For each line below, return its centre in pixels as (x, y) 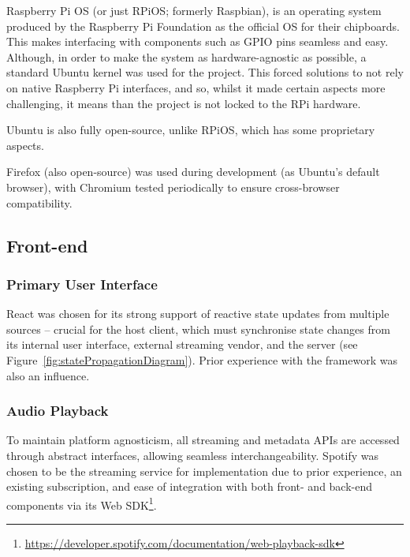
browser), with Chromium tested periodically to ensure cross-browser (173, 187)
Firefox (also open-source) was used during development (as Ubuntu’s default (193, 172)
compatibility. (39, 202)
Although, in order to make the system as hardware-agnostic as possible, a (186, 56)
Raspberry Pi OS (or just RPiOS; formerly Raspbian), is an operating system (194, 10)
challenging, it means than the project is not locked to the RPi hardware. (184, 103)
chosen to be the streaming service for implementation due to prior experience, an (204, 471)
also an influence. (48, 375)
